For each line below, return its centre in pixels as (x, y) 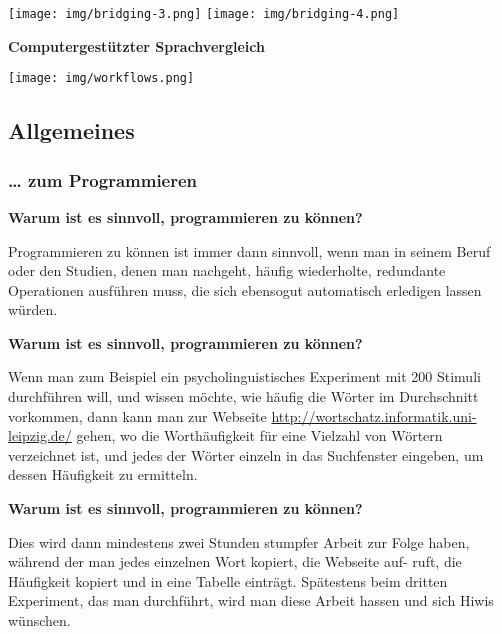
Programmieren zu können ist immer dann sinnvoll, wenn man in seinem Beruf (249, 250)
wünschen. (39, 620)
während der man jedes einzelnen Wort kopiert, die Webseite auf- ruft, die (235, 561)
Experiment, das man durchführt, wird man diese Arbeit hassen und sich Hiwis (251, 600)
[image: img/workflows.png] (101, 78)
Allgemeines (71, 130)
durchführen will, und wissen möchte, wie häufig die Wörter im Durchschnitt (243, 396)
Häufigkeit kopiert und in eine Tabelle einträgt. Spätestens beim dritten (228, 580)
